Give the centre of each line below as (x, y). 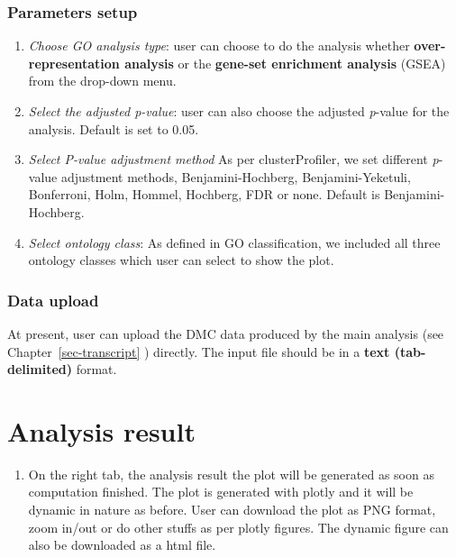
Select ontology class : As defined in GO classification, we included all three (234, 242)
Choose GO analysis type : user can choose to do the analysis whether (219, 46)
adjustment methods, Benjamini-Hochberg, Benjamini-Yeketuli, (236, 176)
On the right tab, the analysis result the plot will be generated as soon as (231, 474)
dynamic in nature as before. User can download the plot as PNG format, (232, 510)
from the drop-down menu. (102, 81)
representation (74, 63)
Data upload (53, 300)
